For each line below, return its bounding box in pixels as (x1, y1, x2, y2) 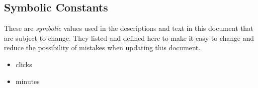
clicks (15, 59, 32, 69)
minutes (15, 76, 40, 86)
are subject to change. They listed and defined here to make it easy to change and (4, 32, 254, 43)
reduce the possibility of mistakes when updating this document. (4, 42, 201, 53)
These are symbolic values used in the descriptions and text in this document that (4, 23, 254, 33)
